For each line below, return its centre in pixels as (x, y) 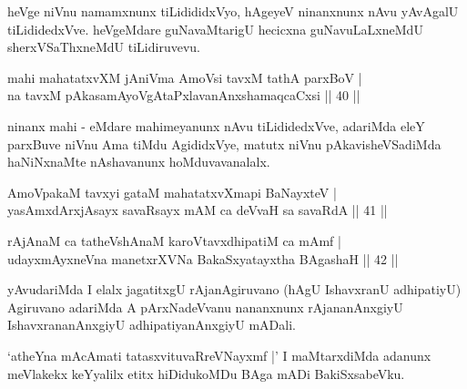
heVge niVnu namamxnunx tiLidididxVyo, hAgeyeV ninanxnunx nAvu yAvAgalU (233, 11)
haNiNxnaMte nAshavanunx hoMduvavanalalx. (139, 162)
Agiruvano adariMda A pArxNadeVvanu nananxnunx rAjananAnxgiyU (205, 307)
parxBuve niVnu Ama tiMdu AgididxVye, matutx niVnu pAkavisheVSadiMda (224, 143)
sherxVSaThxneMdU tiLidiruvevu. (104, 47)
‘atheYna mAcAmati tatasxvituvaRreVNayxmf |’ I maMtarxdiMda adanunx (219, 355)
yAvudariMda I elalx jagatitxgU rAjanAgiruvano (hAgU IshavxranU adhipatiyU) (234, 289)
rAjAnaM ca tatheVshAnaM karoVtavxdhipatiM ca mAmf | (174, 240)
